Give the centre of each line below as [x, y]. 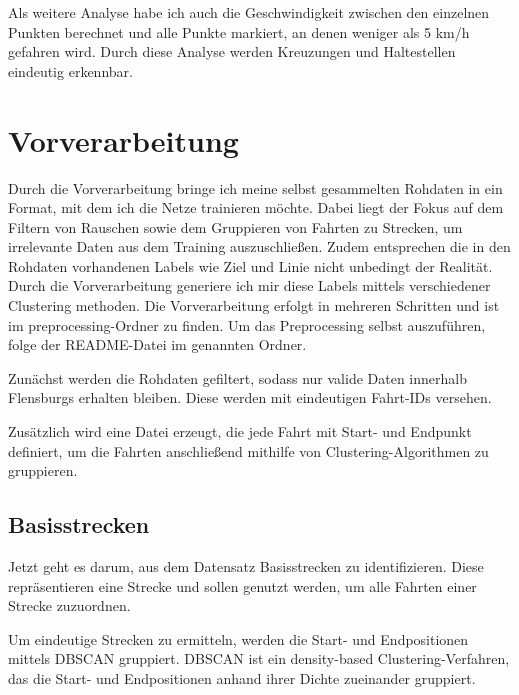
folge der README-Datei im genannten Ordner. [157, 344]
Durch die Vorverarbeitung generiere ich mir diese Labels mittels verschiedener [249, 285]
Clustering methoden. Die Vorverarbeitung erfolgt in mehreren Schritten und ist [254, 305]
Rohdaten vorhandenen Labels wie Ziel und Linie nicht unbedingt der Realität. [250, 265]
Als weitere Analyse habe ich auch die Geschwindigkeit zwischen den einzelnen [249, 12]
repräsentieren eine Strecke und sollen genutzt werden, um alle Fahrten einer [242, 585]
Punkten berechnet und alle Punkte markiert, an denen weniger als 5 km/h [239, 31]
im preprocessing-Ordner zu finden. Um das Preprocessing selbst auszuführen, [247, 324]
